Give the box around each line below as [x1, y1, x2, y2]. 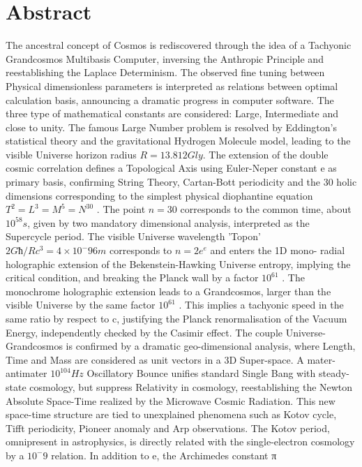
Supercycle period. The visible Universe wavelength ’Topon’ [6, 229, 261, 244]
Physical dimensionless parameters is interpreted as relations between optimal [6, 78, 338, 93]
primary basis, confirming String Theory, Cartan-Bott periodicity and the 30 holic [6, 175, 357, 189]
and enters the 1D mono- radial [210, 243, 345, 258]
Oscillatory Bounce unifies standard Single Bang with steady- [86, 366, 349, 380]
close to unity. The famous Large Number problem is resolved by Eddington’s [6, 119, 337, 134]
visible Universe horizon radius [6, 147, 137, 161]
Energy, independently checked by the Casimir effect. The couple [6, 325, 282, 339]
